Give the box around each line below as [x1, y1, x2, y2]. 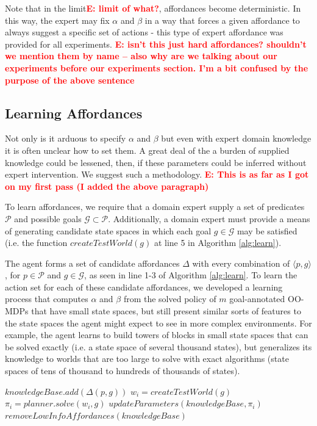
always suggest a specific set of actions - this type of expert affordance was [5, 26, 283, 38]
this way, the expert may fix [5, 13, 110, 26]
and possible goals [14, 212, 82, 225]
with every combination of [192, 256, 290, 269]
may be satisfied [237, 224, 297, 237]
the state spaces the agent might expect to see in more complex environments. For [5, 316, 312, 329]
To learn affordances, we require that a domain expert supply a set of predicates [5, 200, 305, 213]
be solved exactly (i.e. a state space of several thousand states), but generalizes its [5, 340, 312, 353]
